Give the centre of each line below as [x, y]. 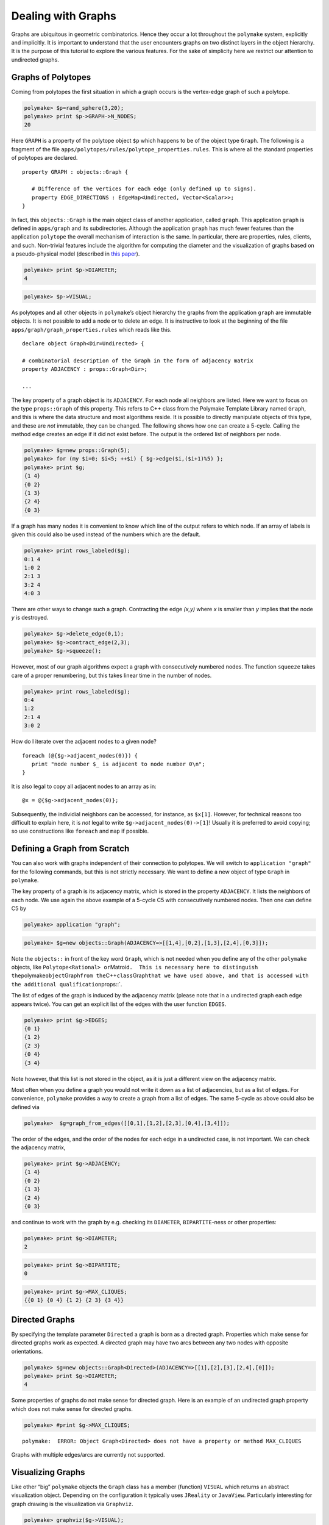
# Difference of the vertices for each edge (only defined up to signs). [144, 189]
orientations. [27, 1351]
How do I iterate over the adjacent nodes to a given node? [84, 742]
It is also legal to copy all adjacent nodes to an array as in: [84, 786]
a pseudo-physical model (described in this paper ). [76, 254]
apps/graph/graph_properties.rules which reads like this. [91, 329]
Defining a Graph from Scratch [70, 849]
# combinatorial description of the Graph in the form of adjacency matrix [138, 361]
